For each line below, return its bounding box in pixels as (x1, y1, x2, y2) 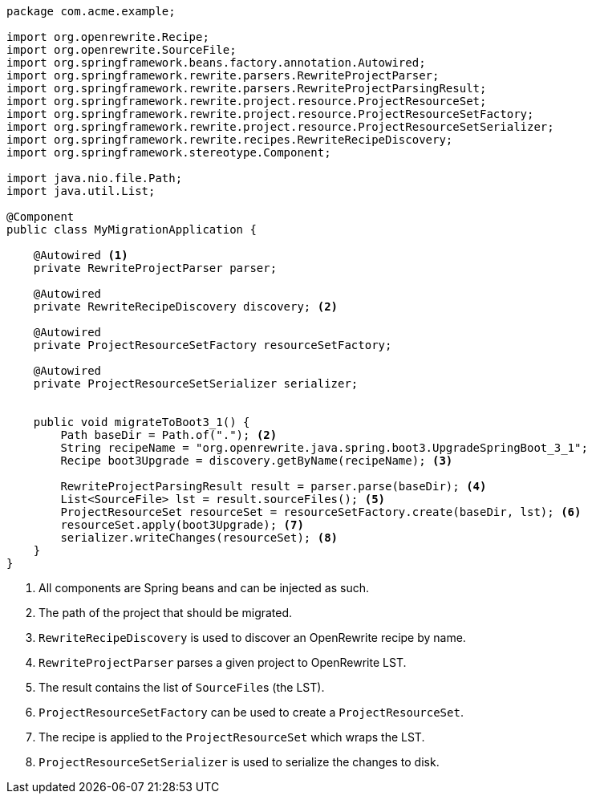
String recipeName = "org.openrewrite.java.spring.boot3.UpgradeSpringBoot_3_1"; (60, 441, 588, 454)
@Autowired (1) (33, 249, 128, 262)
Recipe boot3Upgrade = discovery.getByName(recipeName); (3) (60, 454, 453, 467)
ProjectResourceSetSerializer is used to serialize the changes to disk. (39, 755, 440, 769)
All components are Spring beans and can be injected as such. (39, 581, 369, 595)
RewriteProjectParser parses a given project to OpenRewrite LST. (39, 656, 407, 669)
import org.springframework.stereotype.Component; (6, 146, 331, 159)
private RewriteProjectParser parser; (33, 262, 278, 274)
